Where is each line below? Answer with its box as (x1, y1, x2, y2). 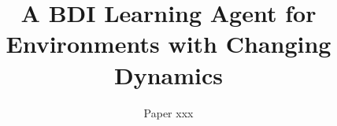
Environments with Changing (6, 28, 331, 60)
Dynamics (113, 58, 223, 91)
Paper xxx (143, 104, 194, 120)
